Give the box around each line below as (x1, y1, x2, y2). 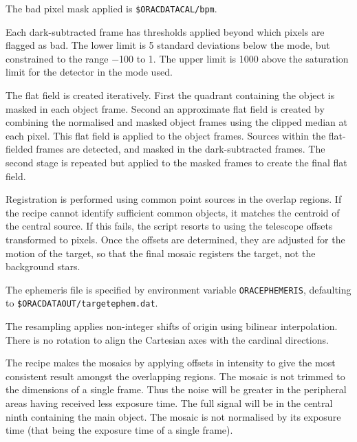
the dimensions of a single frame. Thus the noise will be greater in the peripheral (6, 382, 347, 397)
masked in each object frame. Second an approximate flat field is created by (6, 101, 325, 115)
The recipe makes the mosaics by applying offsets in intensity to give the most (6, 355, 336, 370)
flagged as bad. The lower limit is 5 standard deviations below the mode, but (6, 38, 330, 52)
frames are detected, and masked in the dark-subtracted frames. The (36, 142, 325, 156)
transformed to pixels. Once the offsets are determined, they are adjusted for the (6, 232, 345, 246)
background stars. (6, 259, 80, 274)
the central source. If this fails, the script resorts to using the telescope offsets (6, 219, 333, 233)
